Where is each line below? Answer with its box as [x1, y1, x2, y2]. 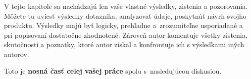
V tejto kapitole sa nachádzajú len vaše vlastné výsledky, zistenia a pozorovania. [4, 1, 248, 11]
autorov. [4, 49, 29, 59]
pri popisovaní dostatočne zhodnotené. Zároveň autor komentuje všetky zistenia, [4, 29, 248, 40]
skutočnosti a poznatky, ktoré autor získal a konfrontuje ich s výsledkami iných [4, 39, 245, 50]
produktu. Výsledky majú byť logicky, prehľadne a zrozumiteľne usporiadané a [4, 20, 243, 30]
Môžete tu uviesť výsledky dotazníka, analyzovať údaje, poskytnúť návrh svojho [4, 10, 247, 21]
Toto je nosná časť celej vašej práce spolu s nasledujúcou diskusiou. [4, 65, 222, 76]
